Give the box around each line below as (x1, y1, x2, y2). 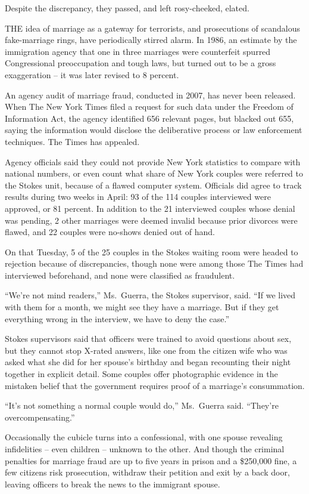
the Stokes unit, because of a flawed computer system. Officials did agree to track (5, 178, 302, 191)
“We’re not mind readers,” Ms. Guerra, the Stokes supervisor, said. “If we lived (5, 289, 296, 301)
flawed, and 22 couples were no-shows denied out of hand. (5, 226, 215, 238)
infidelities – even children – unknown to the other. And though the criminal (5, 443, 285, 455)
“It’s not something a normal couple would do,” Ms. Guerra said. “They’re (5, 399, 279, 412)
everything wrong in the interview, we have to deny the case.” (5, 312, 229, 325)
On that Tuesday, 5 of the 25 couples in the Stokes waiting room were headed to (5, 245, 298, 258)
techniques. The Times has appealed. (5, 135, 140, 147)
